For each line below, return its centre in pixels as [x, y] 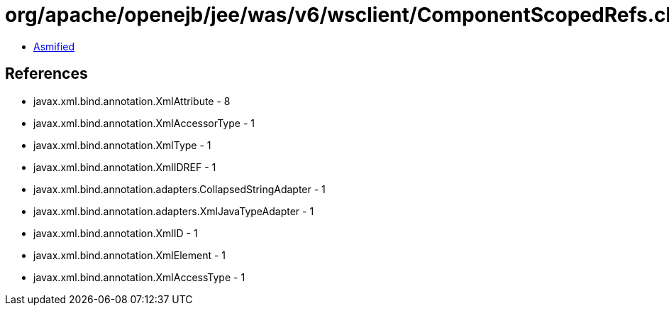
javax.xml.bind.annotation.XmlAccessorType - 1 [144, 123]
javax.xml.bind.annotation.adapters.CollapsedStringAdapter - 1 [179, 189]
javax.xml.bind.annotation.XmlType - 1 [122, 145]
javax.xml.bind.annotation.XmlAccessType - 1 [139, 277]
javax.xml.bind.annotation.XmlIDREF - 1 [125, 167]
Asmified [54, 46]
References [46, 74]
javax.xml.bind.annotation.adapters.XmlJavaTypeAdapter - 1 [174, 211]
